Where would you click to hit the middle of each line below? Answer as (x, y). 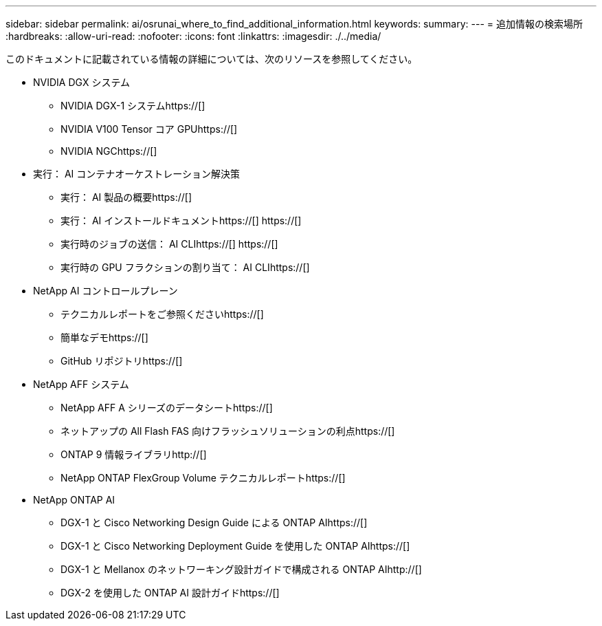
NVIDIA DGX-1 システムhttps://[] (133, 106)
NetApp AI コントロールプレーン (105, 291)
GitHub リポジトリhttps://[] (122, 361)
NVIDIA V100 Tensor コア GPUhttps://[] (149, 129)
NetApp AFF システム (81, 384)
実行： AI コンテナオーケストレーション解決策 (137, 174)
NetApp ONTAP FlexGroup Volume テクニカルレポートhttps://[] (203, 478)
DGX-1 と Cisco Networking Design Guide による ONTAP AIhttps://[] (214, 522)
